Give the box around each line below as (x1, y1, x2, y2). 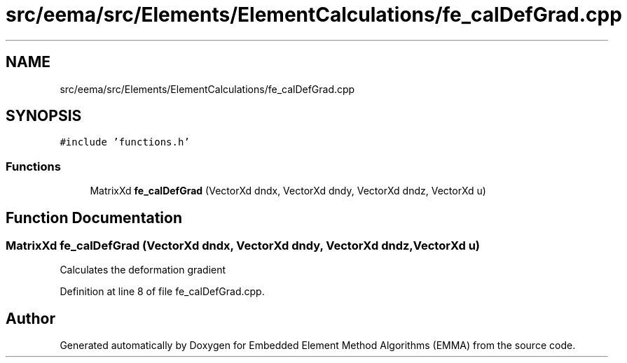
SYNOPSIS (6, 107, 82, 125)
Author (6, 309, 55, 327)
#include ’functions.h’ (60, 136, 190, 148)
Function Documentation (6, 208, 182, 227)
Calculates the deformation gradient (60, 264, 226, 276)
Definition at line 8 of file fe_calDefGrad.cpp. (60, 285, 265, 298)
